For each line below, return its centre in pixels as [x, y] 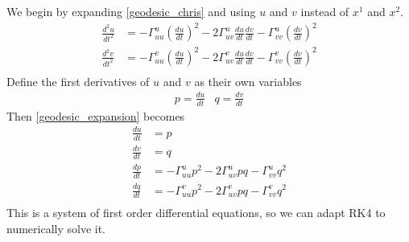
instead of [325, 11]
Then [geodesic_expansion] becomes [96, 115]
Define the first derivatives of [78, 81]
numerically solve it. [56, 228]
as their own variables [248, 81]
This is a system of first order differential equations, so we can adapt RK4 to [196, 213]
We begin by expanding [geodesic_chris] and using [131, 11]
